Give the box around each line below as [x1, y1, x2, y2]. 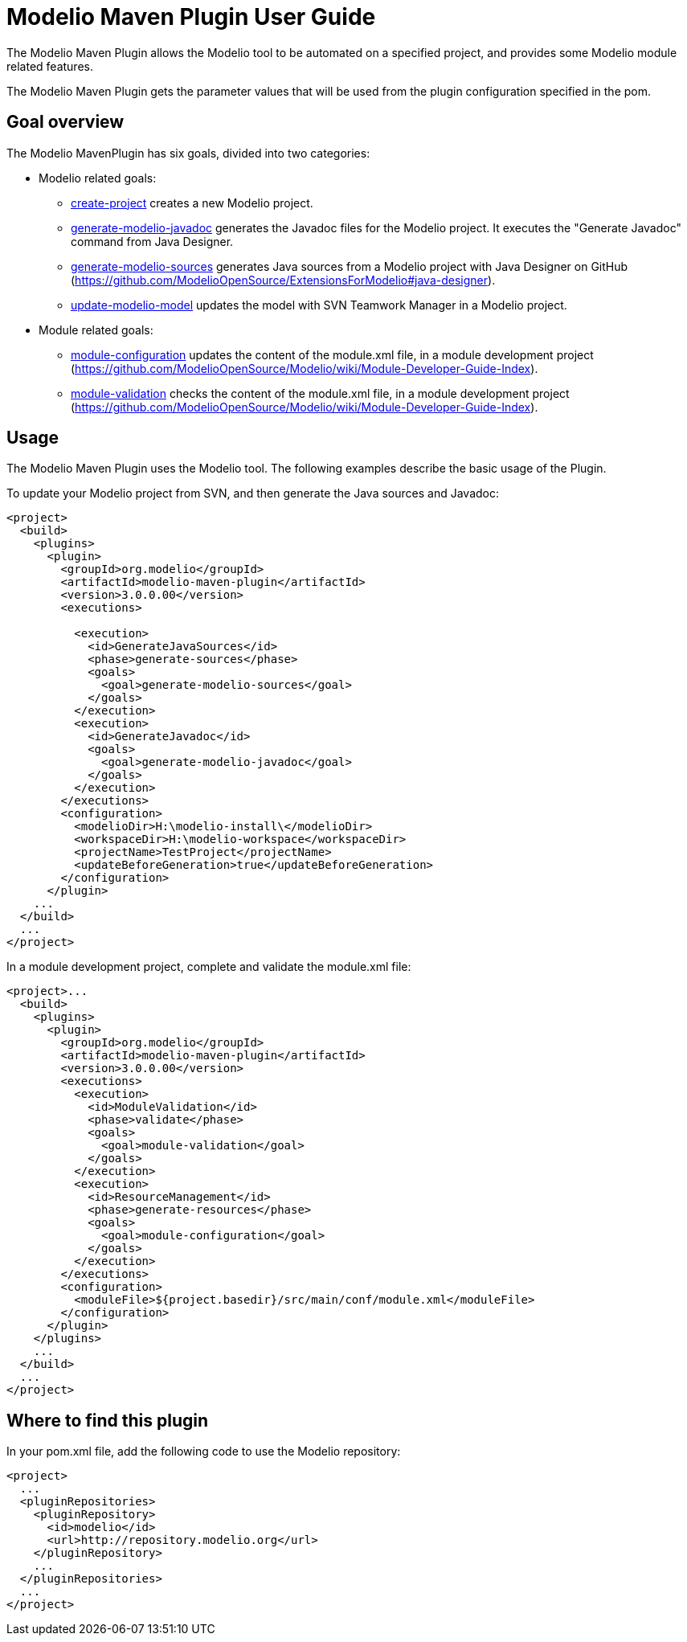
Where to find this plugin [6, 1410, 209, 1431]
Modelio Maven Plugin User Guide [6, 3, 376, 31]
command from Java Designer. [71, 234, 234, 248]
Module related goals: [39, 322, 153, 337]
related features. [6, 59, 93, 73]
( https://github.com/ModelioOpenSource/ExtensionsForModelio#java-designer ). [71, 272, 496, 287]
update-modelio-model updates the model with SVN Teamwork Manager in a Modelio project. [71, 297, 567, 312]
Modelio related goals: [39, 170, 157, 185]
